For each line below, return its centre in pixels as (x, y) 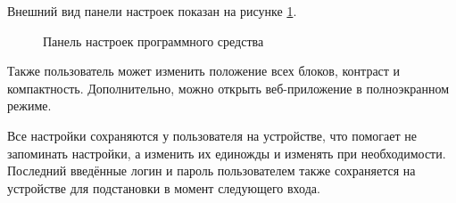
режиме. (29, 106)
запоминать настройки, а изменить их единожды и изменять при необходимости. (227, 153)
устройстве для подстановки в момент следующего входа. (164, 187)
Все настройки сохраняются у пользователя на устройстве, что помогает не (212, 135)
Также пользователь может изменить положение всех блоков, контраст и (204, 71)
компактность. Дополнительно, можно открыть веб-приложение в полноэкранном (228, 88)
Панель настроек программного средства (153, 41)
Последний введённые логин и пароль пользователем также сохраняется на (211, 171)
